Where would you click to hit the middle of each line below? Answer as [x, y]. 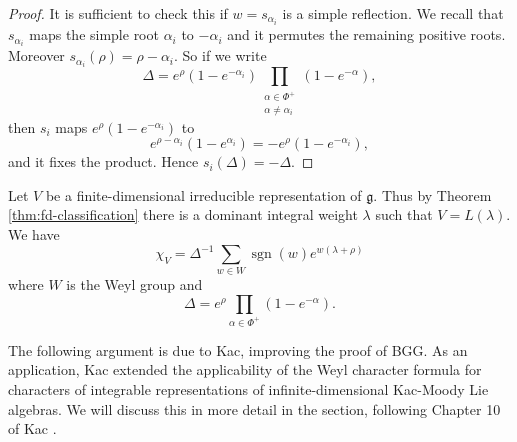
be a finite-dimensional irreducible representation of [203, 194]
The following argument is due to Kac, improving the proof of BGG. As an [238, 349]
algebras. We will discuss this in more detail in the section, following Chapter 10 [254, 408]
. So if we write [220, 55]
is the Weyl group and [134, 284]
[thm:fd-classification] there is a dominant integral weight [183, 214]
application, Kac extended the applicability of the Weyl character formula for [245, 369]
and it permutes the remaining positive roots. [366, 34]
